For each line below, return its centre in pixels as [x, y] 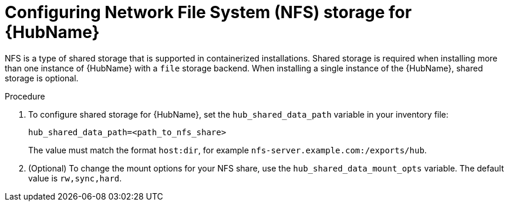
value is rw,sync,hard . [75, 178]
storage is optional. [42, 78]
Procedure [25, 96]
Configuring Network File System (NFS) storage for [208, 12]
